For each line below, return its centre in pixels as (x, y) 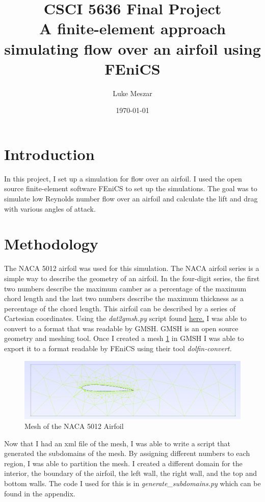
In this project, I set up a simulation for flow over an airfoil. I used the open (123, 178)
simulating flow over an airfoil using (132, 48)
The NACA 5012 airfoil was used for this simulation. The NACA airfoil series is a (132, 268)
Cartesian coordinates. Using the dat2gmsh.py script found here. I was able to (125, 318)
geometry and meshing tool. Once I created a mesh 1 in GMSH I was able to (124, 338)
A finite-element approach (132, 28)
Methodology (51, 244)
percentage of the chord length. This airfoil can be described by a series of (120, 308)
